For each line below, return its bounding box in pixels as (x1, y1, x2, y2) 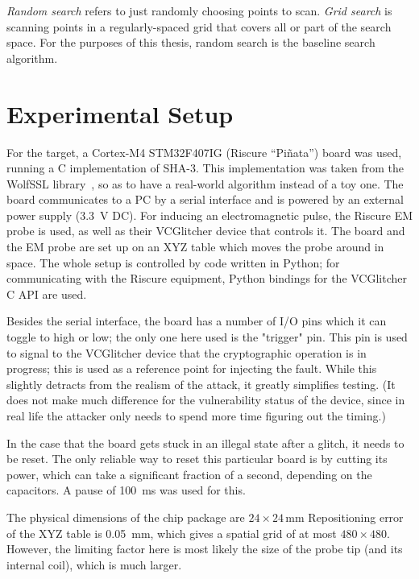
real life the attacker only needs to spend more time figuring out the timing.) (6, 407, 386, 424)
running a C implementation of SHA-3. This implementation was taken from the (6, 159, 404, 176)
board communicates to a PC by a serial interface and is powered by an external (6, 191, 404, 208)
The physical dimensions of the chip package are (6, 508, 245, 525)
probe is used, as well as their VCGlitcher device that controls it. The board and (6, 222, 405, 239)
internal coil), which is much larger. (6, 556, 182, 573)
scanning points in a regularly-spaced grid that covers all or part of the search (6, 18, 392, 35)
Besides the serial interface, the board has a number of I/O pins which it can (6, 312, 387, 329)
